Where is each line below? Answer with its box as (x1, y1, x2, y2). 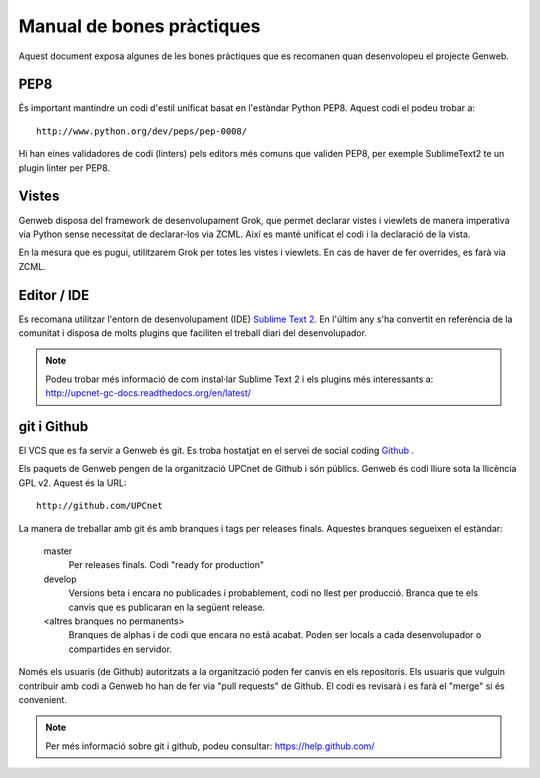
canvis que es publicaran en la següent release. (68, 601, 265, 613)
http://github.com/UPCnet (36, 500, 164, 512)
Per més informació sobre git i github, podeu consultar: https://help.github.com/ (45, 740, 375, 752)
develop (43, 573, 77, 585)
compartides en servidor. (68, 643, 172, 655)
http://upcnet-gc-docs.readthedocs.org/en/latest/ (45, 387, 252, 399)
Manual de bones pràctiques (18, 15, 261, 37)
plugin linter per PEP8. (18, 161, 110, 174)
